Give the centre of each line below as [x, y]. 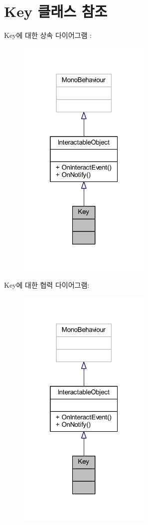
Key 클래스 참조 [56, 11]
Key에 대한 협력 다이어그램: [47, 285]
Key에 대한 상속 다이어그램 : [48, 35]
